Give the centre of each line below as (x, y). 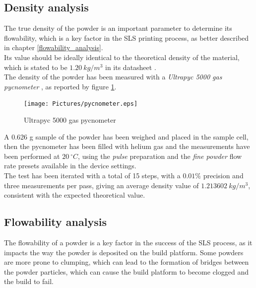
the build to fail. (29, 281)
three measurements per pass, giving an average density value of (101, 185)
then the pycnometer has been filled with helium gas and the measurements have (127, 146)
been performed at (32, 156)
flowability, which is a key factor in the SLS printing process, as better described (127, 37)
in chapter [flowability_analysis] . (54, 47)
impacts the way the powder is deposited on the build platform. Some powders (124, 252)
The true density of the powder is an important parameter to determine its (118, 28)
